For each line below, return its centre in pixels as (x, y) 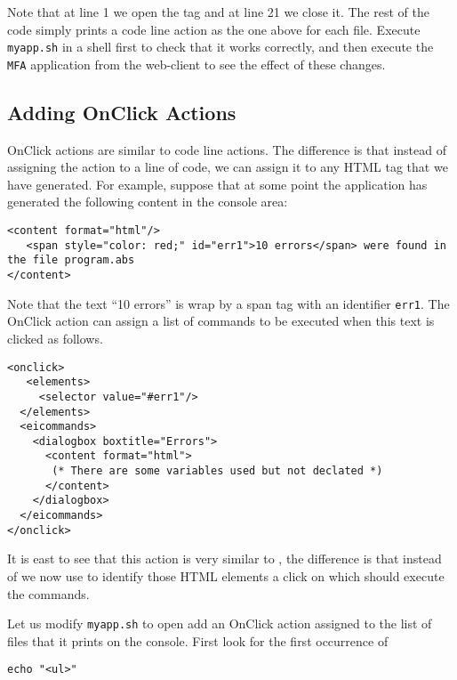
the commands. (48, 593)
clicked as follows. (55, 338)
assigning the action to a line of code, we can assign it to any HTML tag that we (228, 167)
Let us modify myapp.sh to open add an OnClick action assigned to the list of (220, 623)
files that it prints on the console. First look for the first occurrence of (198, 640)
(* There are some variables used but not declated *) (217, 471)
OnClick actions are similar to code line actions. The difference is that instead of (227, 149)
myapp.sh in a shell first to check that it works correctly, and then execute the (220, 47)
